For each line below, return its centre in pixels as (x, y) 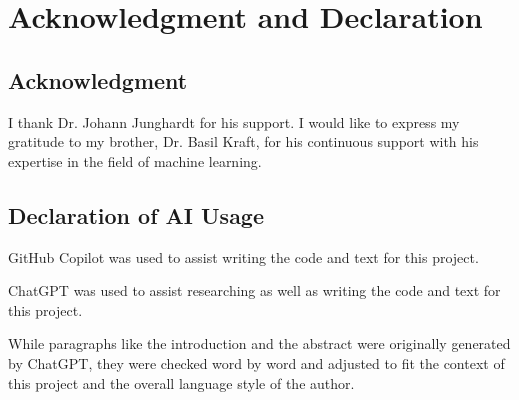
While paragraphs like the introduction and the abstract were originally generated (259, 343)
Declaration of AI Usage (136, 214)
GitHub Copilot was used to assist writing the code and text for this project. (243, 256)
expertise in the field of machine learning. (135, 160)
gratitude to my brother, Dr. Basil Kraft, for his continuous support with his (243, 141)
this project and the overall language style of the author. (181, 382)
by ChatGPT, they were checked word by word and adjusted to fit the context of (256, 362)
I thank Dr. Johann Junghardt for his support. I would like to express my (234, 121)
